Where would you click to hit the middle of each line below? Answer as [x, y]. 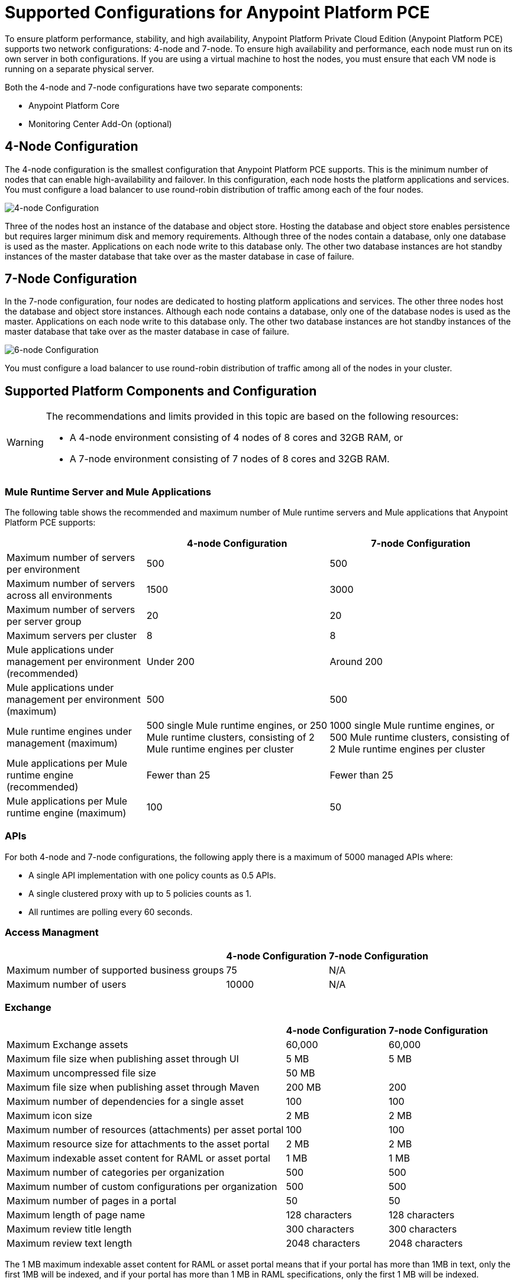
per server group [44, 622]
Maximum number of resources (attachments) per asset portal [145, 1130]
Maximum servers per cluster [72, 636]
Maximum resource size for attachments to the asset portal [138, 1144]
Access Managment [52, 933]
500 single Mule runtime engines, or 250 [237, 726]
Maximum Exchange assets [67, 1045]
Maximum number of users [67, 984]
